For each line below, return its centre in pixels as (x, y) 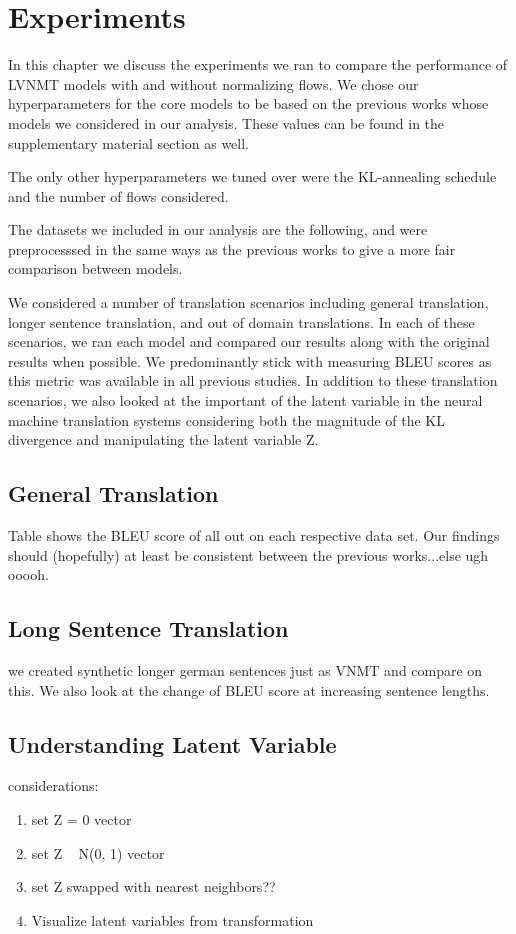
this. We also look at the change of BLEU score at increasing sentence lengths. (249, 689)
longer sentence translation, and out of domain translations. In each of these (241, 321)
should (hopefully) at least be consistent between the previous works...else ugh (248, 554)
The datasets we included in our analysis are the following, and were (218, 229)
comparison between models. (95, 268)
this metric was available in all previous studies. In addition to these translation (253, 380)
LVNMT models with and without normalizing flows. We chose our (213, 83)
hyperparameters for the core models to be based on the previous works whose (248, 103)
